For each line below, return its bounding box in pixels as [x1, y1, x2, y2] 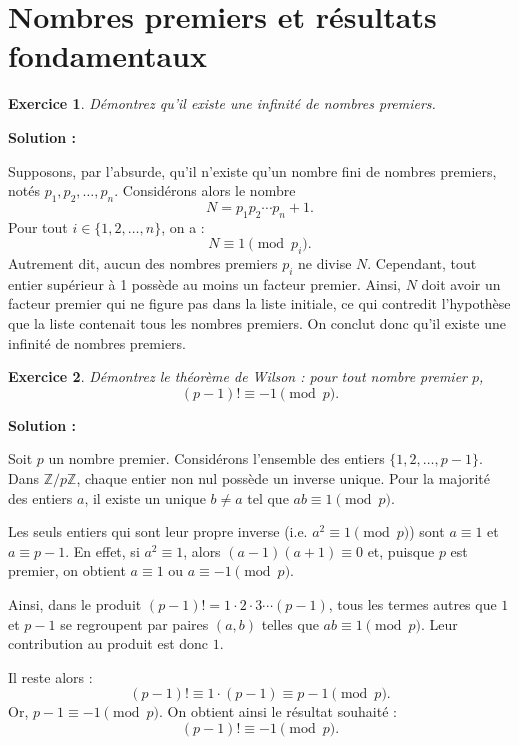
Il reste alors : [8, 666, 93, 687]
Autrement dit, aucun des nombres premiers [8, 253, 278, 274]
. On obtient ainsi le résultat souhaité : [159, 701, 397, 722]
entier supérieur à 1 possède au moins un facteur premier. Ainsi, [8, 273, 402, 294]
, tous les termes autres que [328, 594, 497, 614]
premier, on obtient [8, 560, 126, 581]
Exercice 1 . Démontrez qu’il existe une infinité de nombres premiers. [8, 93, 436, 114]
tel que [247, 487, 289, 508]
